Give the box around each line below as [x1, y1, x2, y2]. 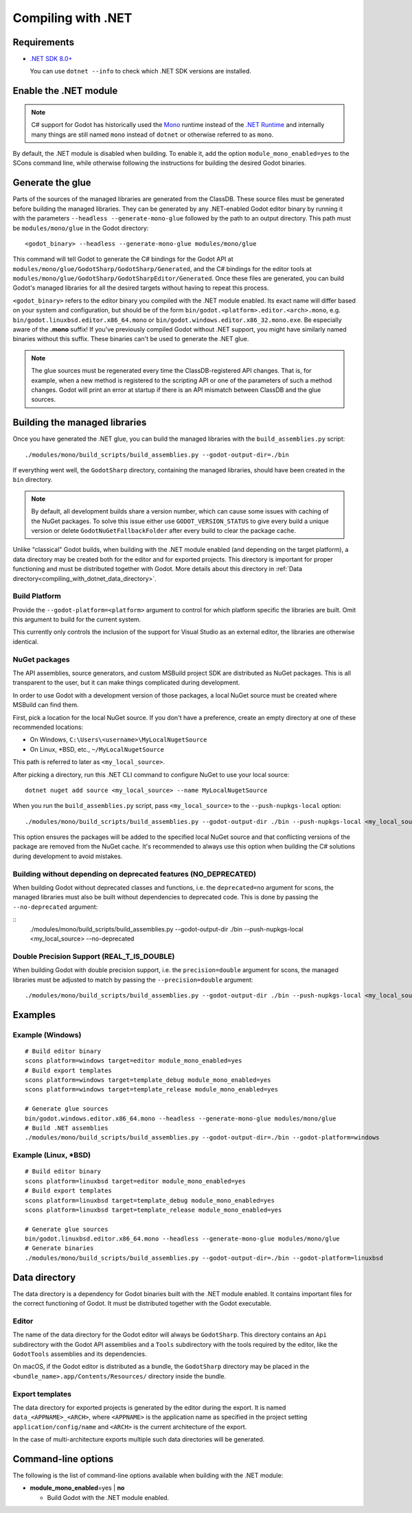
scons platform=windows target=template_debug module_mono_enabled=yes [25, 1076, 271, 1084]
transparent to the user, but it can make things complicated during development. [12, 678, 240, 686]
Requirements [12, 36, 75, 48]
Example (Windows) [12, 1030, 82, 1039]
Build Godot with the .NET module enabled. [47, 1493, 170, 1501]
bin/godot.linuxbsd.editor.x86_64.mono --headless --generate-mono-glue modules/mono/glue [25, 1235, 340, 1243]
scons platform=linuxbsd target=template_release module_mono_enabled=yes [25, 1205, 282, 1214]
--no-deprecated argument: [12, 903, 98, 911]
